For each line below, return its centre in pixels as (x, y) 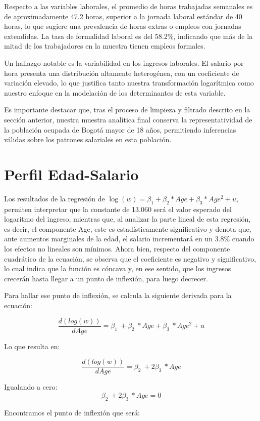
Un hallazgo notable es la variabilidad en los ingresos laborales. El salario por (124, 62)
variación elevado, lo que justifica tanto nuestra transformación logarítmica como (129, 83)
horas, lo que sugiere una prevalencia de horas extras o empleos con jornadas (123, 26)
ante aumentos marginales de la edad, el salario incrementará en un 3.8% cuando (129, 239)
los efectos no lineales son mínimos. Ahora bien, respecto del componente (117, 249)
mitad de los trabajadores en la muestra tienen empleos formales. (105, 46)
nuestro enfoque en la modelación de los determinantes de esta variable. (115, 92)
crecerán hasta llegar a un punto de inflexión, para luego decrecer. (106, 278)
